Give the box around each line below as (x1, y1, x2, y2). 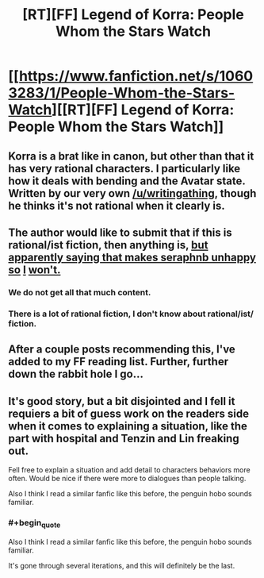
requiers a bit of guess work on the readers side (8, 407, 250, 420)
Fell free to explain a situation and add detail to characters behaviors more (8, 465, 251, 475)
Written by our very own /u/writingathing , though (8, 187, 257, 200)
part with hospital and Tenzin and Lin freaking (8, 431, 239, 445)
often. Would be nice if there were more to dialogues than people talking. (8, 474, 247, 484)
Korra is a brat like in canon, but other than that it (8, 149, 254, 163)
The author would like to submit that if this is (8, 225, 232, 239)
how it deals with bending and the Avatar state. (8, 174, 246, 187)
